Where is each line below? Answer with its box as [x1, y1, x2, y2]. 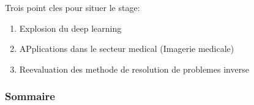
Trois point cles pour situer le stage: [5, 1, 140, 13]
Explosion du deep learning [19, 21, 122, 34]
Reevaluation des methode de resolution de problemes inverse [19, 62, 249, 75]
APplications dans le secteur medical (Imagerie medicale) [19, 42, 234, 55]
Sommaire [5, 89, 55, 104]
